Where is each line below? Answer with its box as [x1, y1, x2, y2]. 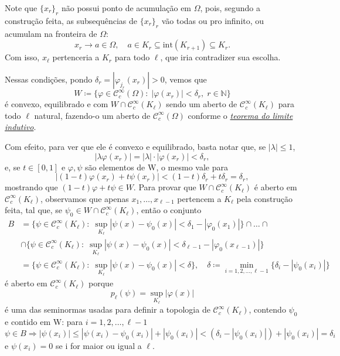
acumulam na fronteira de [5, 27, 97, 39]
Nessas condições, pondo [5, 73, 93, 85]
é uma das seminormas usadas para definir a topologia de [5, 303, 210, 316]
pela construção [236, 192, 293, 204]
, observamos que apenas [40, 192, 129, 204]
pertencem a [177, 192, 222, 204]
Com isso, [5, 51, 40, 63]
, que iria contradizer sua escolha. [160, 51, 281, 63]
